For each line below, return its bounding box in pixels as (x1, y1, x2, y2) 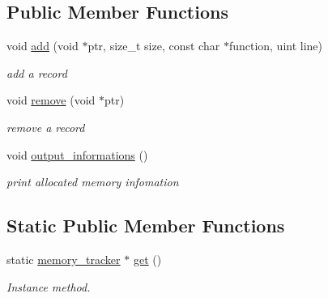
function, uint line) (228, 37, 323, 54)
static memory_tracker (6, 250, 121, 267)
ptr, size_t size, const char (87, 37, 220, 54)
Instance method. (6, 278, 91, 295)
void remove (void (6, 92, 96, 109)
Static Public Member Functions (6, 213, 285, 238)
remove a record (6, 118, 85, 135)
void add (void (6, 37, 79, 54)
